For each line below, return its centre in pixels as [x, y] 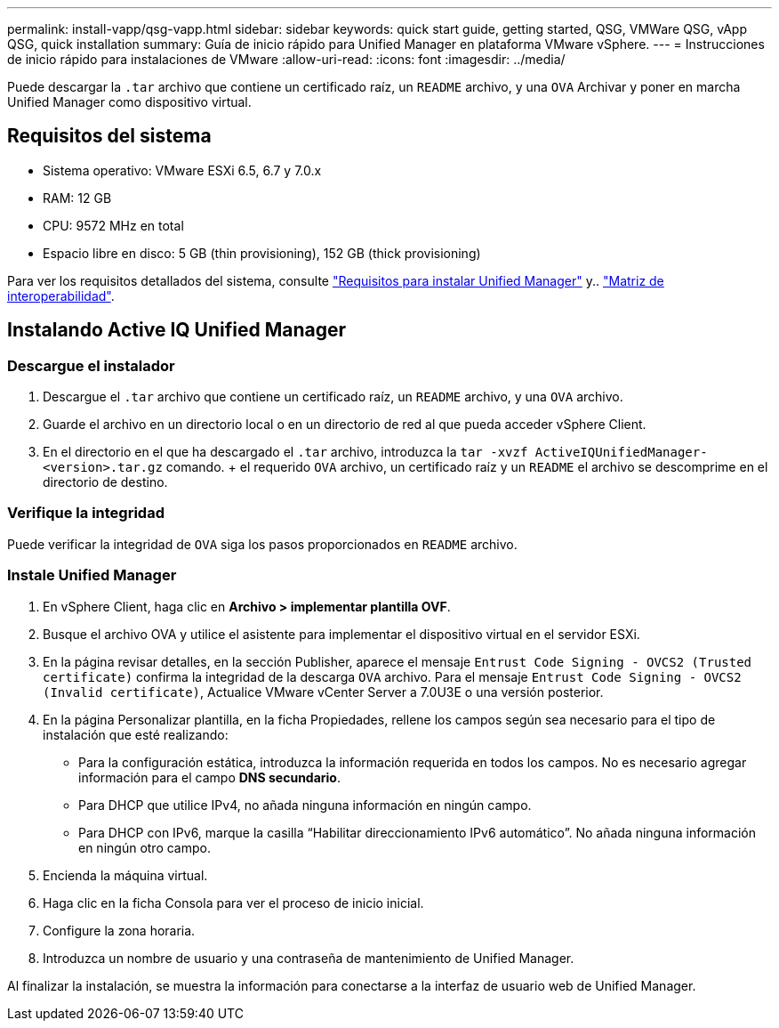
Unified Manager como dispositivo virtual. [129, 102]
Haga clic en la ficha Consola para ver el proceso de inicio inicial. [233, 903]
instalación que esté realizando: [136, 734]
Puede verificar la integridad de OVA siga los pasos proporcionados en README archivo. [262, 544]
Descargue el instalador [91, 365]
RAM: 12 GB [77, 198]
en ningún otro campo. [145, 847]
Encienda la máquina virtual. [125, 875]
